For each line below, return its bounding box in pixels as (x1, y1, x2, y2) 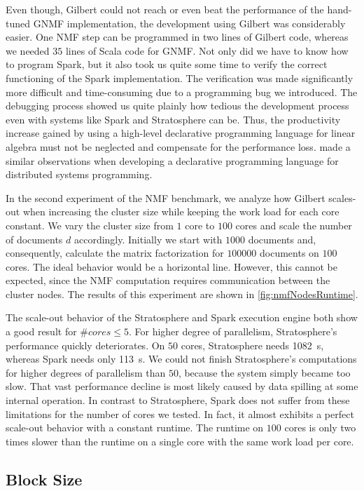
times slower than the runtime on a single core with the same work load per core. (6, 433, 354, 448)
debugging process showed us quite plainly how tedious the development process (6, 98, 349, 113)
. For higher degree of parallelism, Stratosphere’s (128, 324, 337, 339)
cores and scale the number (235, 217, 352, 232)
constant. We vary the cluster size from (6, 217, 174, 232)
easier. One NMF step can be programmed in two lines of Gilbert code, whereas (6, 29, 349, 44)
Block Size (6, 468, 83, 490)
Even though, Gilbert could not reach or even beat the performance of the (6, 2, 324, 16)
